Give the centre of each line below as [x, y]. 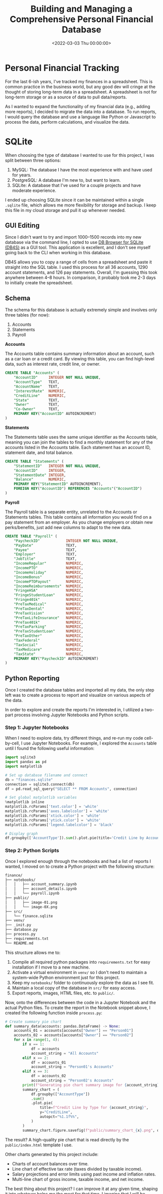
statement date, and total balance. [39, 452]
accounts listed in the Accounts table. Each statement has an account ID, [78, 447]
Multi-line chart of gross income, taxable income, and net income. [78, 1179]
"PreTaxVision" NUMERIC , [49, 613]
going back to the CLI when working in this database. [58, 253]
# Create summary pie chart [33, 1022]
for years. [22, 175]
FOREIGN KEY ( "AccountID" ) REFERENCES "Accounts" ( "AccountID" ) [78, 489]
